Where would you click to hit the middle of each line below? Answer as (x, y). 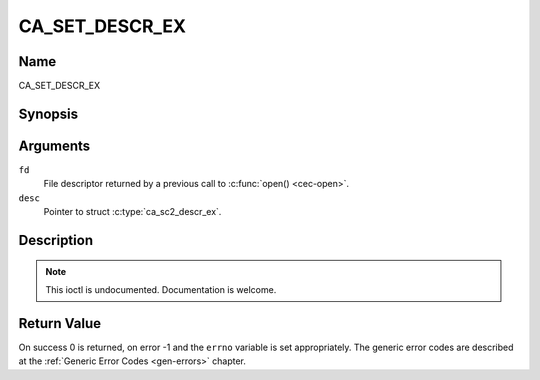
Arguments (54, 145)
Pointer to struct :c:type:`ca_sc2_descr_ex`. (132, 212)
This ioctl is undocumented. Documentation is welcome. (161, 289)
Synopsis (48, 113)
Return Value (60, 323)
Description (56, 240)
